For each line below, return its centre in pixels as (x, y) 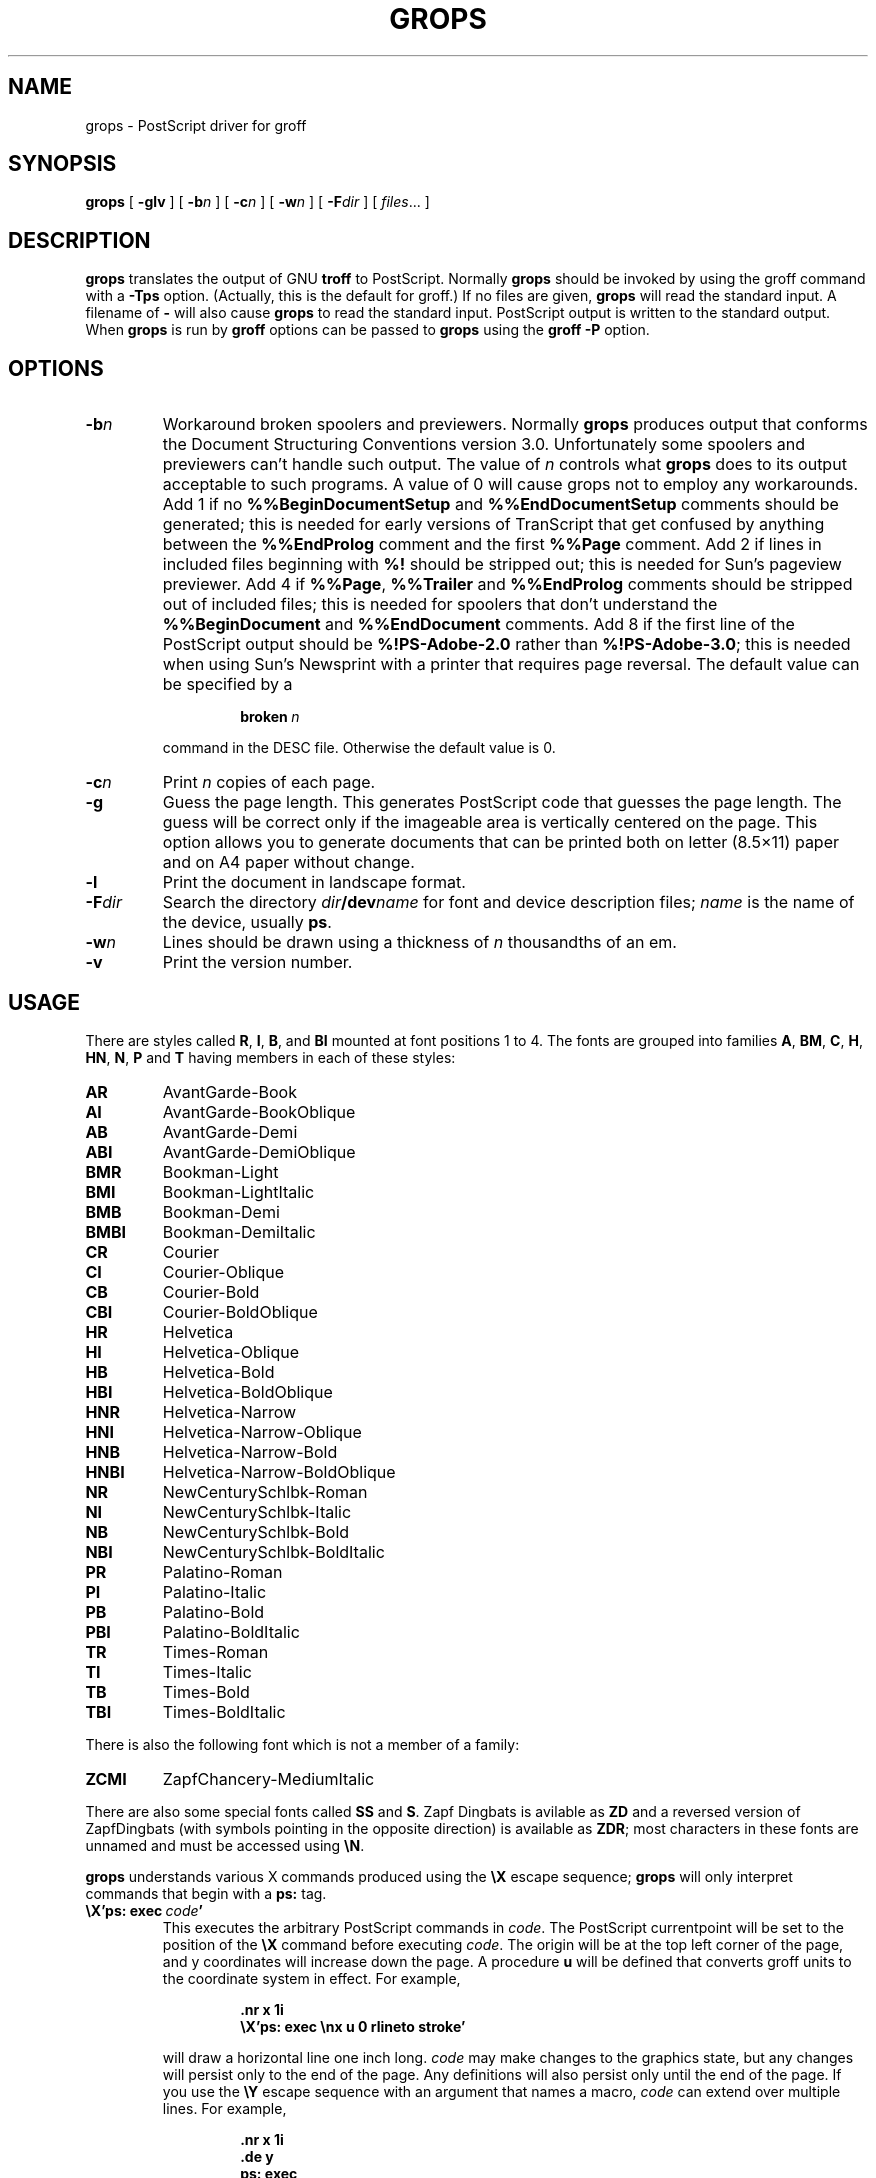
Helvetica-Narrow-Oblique (262, 1431)
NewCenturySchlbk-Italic (257, 1511)
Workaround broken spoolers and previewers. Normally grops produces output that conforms (515, 424)
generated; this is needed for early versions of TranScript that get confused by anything (493, 524)
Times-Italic (207, 1671)
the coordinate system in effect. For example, (311, 1978)
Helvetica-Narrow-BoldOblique (279, 1471)
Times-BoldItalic (224, 1711)
